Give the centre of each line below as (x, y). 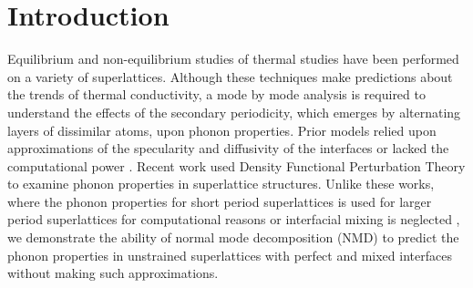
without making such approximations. (113, 273)
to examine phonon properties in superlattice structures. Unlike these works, (221, 184)
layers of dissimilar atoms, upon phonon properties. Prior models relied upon (222, 130)
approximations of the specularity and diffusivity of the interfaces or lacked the (228, 148)
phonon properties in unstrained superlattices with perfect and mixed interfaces (230, 255)
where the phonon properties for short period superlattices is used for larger (220, 201)
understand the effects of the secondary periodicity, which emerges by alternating (234, 112)
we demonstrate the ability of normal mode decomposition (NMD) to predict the (233, 237)
